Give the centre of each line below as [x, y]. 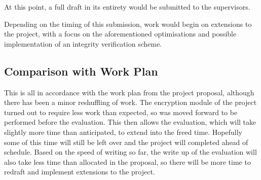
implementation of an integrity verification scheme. [83, 43]
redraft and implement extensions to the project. [80, 172]
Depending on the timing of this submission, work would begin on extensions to [128, 24]
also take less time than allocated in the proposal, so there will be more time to [127, 161]
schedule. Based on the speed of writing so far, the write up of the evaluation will [130, 152]
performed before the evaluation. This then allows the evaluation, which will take [130, 122]
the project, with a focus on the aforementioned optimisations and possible [120, 34]
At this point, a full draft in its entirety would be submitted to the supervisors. [127, 7]
